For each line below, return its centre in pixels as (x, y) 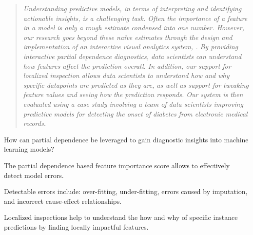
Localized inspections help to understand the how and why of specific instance (121, 217)
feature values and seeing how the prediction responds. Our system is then (133, 94)
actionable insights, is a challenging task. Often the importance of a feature (135, 18)
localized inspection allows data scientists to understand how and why (126, 75)
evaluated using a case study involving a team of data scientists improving (133, 104)
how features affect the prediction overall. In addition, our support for (127, 66)
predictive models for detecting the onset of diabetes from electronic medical (135, 113)
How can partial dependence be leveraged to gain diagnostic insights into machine (126, 139)
